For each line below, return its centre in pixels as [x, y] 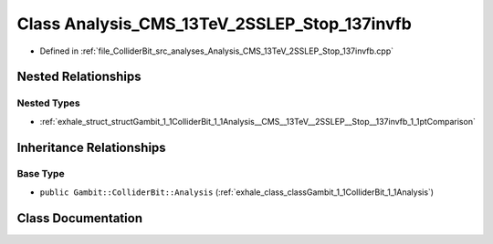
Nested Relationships [79, 77]
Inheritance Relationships [91, 147]
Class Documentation [80, 218]
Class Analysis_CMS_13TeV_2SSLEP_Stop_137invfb [215, 24]
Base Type [41, 174]
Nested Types [49, 103]
